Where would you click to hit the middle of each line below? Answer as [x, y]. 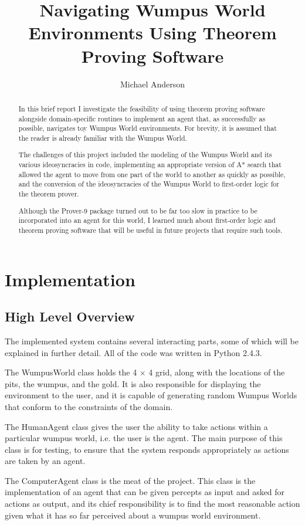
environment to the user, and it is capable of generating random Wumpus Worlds [151, 395]
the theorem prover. [49, 194]
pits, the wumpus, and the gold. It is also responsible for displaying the [133, 383]
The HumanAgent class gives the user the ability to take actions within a [136, 426]
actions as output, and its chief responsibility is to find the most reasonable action [152, 504]
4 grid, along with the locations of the [217, 372]
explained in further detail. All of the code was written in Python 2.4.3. [133, 352]
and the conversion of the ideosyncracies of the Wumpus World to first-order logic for [149, 184]
